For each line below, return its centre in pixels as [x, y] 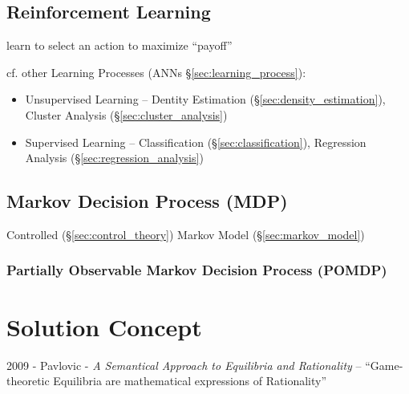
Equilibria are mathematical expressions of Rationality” [190, 381]
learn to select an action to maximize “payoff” [119, 45]
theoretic [28, 381]
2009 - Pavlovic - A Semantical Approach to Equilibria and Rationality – [184, 365]
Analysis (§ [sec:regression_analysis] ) [114, 158]
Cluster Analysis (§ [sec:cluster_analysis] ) [126, 114]
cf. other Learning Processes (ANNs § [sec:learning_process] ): [156, 72]
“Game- [384, 365]
